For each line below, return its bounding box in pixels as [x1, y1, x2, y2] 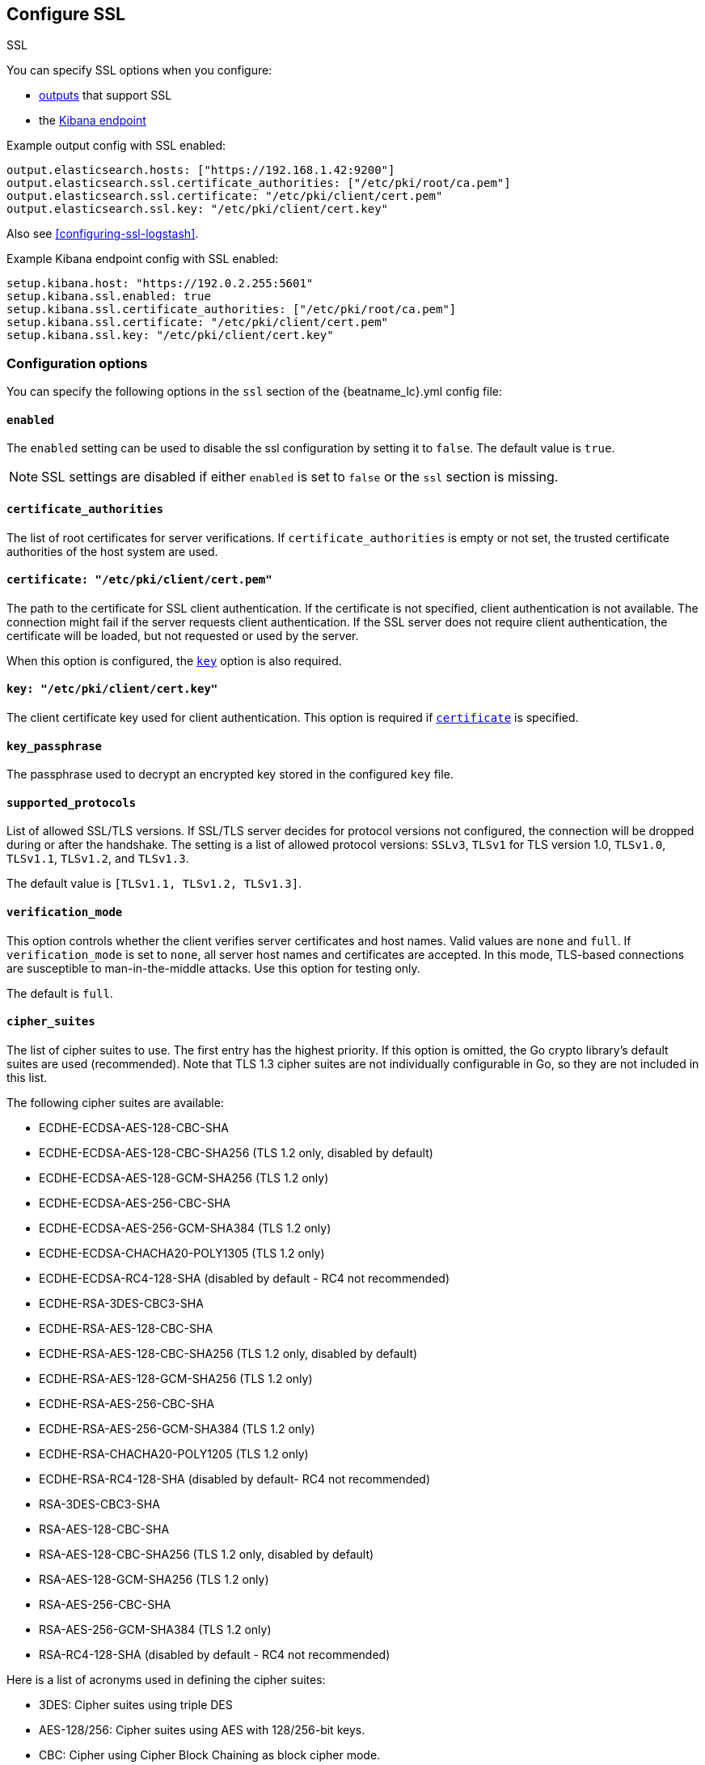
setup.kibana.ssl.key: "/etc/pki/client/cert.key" [6, 329, 334, 342]
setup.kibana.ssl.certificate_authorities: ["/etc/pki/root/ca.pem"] [6, 303, 457, 316]
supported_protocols [6, 796, 137, 809]
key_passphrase [6, 739, 103, 753]
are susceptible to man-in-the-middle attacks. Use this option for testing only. [6, 961, 420, 975]
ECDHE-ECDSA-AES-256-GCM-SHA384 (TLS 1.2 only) [39, 1220, 331, 1235]
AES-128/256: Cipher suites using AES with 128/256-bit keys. [39, 1722, 365, 1737]
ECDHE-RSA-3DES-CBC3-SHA [39, 1296, 204, 1310]
